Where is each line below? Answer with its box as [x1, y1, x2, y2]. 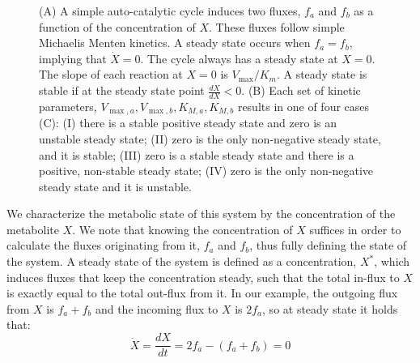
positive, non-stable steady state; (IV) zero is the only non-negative [39, 162, 374, 179]
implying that [39, 49, 107, 66]
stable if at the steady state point [39, 82, 205, 99]
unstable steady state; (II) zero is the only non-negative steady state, [39, 130, 381, 147]
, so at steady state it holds [262, 300, 398, 317]
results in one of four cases [237, 97, 370, 114]
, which [374, 253, 410, 270]
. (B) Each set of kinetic [241, 82, 361, 99]
